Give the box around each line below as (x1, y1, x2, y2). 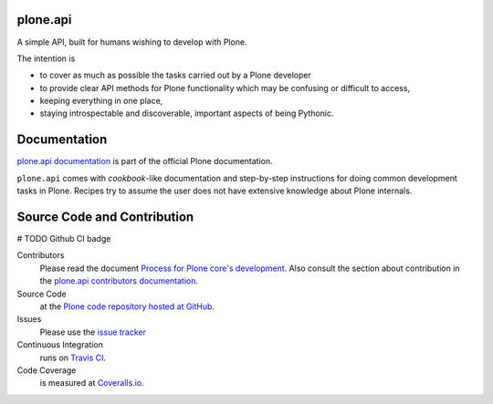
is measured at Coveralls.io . (39, 378, 145, 388)
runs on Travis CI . (39, 352, 107, 363)
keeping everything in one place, (39, 96, 163, 107)
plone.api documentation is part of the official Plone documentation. (16, 156, 273, 167)
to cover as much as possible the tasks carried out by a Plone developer (39, 69, 312, 81)
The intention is (16, 53, 76, 64)
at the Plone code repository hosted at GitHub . (39, 301, 215, 312)
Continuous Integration (16, 339, 104, 350)
